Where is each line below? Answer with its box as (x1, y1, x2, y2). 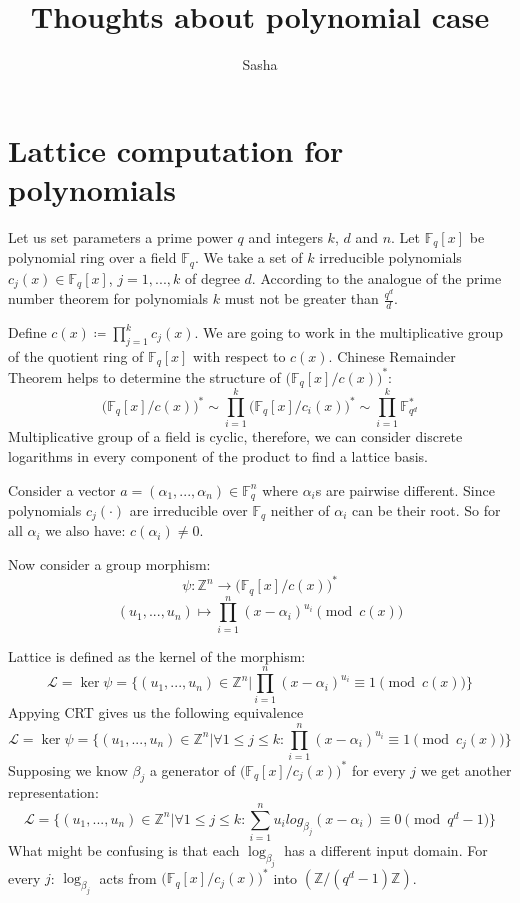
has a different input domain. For (284, 840, 488, 861)
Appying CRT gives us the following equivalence (8, 702, 304, 723)
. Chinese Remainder (328, 345, 456, 366)
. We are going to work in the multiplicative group (194, 322, 504, 343)
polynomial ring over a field (8, 247, 177, 268)
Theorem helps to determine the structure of (8, 366, 281, 387)
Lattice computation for (8, 129, 344, 170)
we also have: (45, 520, 126, 541)
